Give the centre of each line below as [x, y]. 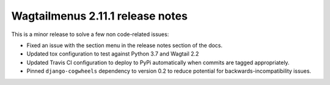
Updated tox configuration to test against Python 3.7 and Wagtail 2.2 [113, 54]
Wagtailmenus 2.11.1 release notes [99, 16]
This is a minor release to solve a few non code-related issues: [90, 34]
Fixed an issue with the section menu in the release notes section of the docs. [125, 45]
